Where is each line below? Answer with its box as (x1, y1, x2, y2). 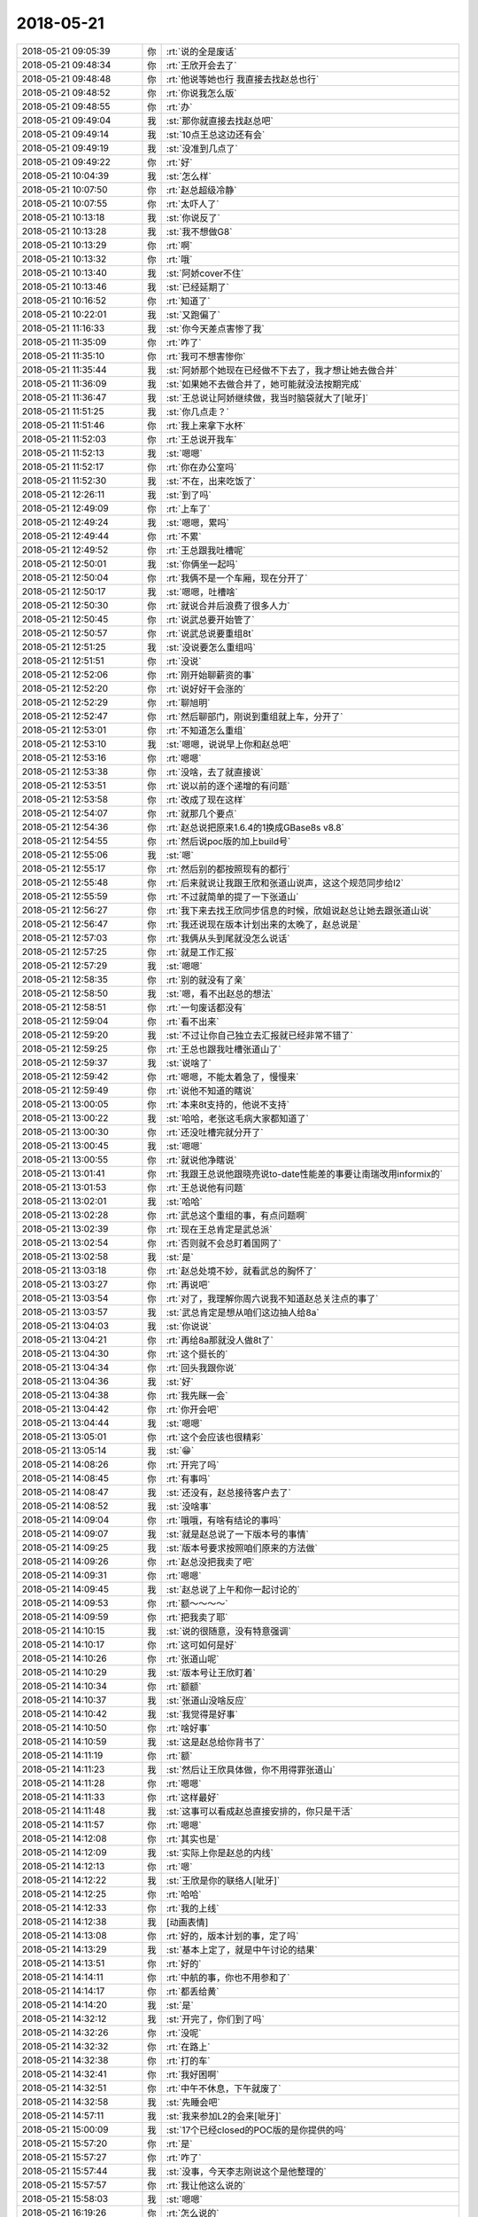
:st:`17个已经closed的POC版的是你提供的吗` (166, 2124, 347, 2136)
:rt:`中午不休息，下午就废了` (166, 2082, 281, 2095)
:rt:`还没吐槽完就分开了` (166, 1126, 264, 1139)
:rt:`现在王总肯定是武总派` (166, 1223, 273, 1235)
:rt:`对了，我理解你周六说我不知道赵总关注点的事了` (166, 1292, 379, 1304)
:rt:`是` (166, 2137, 193, 2150)
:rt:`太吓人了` (166, 198, 220, 210)
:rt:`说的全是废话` (166, 45, 237, 58)
